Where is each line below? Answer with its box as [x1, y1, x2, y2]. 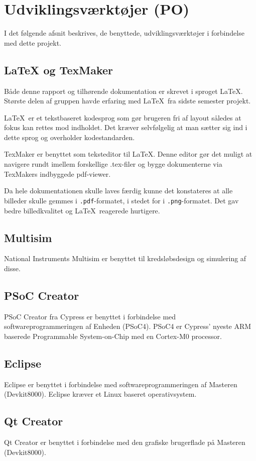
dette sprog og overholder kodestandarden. [4, 132, 135, 142]
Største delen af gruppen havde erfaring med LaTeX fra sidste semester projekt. [4, 95, 251, 106]
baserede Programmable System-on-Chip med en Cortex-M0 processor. [4, 330, 222, 341]
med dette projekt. [4, 37, 61, 48]
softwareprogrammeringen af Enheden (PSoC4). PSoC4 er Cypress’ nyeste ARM [4, 321, 251, 331]
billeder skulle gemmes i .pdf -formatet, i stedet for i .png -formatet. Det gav [4, 195, 239, 205]
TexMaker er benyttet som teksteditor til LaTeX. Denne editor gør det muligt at [4, 149, 252, 159]
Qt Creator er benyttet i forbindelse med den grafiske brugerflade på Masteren [4, 437, 245, 447]
